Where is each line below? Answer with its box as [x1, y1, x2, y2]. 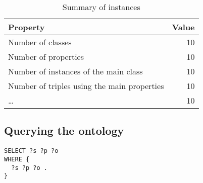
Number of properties [8, 51, 84, 62]
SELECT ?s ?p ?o [4, 147, 59, 155]
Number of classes [8, 36, 72, 48]
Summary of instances [62, 1, 140, 13]
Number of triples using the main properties [8, 80, 164, 91]
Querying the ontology [4, 123, 124, 138]
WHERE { [4, 155, 30, 163]
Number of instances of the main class [8, 65, 143, 77]
